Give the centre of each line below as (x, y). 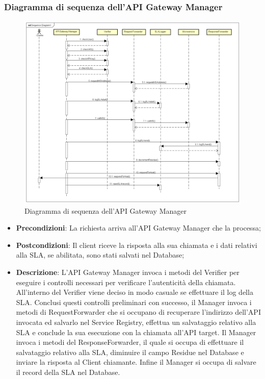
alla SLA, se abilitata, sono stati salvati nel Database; (100, 255)
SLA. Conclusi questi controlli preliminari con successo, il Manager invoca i (134, 302)
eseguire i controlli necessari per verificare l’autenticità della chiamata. (126, 282)
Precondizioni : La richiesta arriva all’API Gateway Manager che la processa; (138, 228)
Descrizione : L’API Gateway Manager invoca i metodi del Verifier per (128, 272)
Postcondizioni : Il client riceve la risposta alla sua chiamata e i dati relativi (137, 245)
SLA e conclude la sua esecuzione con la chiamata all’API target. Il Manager (136, 332)
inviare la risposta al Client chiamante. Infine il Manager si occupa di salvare (136, 362)
